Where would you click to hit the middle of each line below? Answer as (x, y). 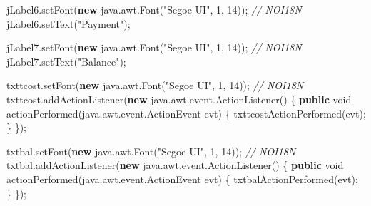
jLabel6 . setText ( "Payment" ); (68, 23)
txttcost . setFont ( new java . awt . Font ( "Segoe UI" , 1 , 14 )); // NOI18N (155, 85)
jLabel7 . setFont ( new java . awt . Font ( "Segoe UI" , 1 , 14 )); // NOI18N (154, 47)
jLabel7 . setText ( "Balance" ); (66, 61)
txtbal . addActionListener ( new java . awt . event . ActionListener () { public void (175, 165)
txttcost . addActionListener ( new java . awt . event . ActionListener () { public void (179, 99)
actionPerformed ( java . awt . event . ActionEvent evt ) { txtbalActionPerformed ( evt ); (182, 179)
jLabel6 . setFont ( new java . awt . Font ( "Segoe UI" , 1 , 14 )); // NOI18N (154, 9)
